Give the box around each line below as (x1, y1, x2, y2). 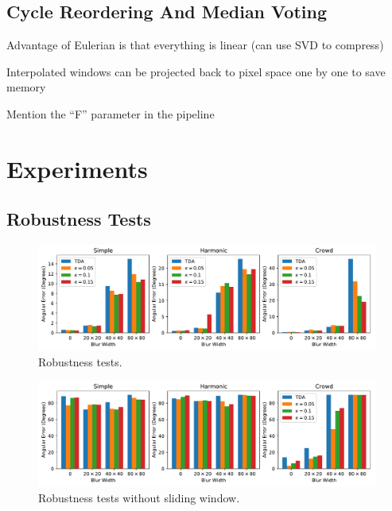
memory (6, 79, 46, 95)
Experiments (6, 152, 148, 184)
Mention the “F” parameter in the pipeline (6, 105, 215, 122)
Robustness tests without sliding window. (38, 489, 240, 505)
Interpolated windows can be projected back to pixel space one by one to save (6, 63, 386, 79)
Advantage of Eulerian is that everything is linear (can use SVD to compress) (6, 37, 384, 53)
